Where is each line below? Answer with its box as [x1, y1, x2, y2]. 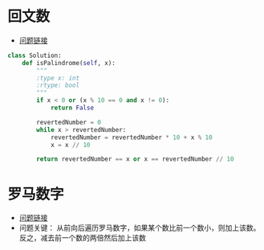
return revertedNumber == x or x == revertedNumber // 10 [36, 155, 234, 163]
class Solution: [7, 51, 62, 59]
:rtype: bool [36, 81, 80, 89]
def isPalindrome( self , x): [22, 59, 116, 67]
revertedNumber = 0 [36, 118, 102, 126]
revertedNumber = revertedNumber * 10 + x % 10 [50, 133, 213, 141]
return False [50, 104, 94, 113]
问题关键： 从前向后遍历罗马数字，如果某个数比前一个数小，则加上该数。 [18, 223, 261, 233]
